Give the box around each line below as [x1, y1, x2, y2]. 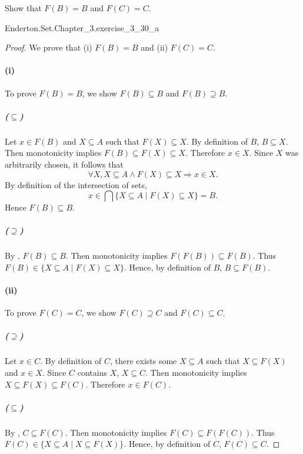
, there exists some [109, 355, 177, 367]
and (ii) [141, 41, 168, 54]
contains [77, 366, 107, 378]
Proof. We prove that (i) [5, 41, 92, 54]
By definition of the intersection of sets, [5, 178, 147, 191]
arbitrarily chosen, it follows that [5, 158, 124, 170]
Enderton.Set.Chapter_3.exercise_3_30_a [5, 21, 159, 34]
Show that [5, 2, 42, 14]
